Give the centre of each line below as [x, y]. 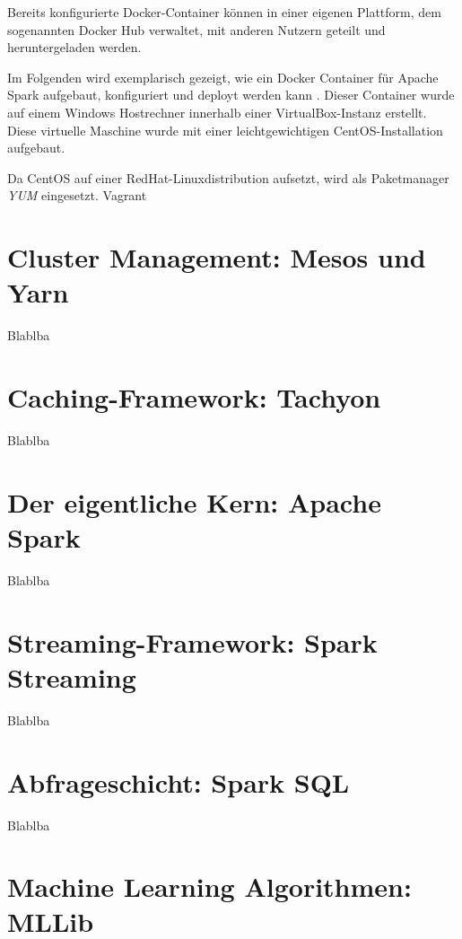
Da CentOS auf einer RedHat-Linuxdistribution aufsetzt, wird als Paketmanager [228, 177]
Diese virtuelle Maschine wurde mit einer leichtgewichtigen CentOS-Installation [225, 130]
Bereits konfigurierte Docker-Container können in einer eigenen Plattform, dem [224, 12]
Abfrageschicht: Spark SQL [179, 781]
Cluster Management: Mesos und [217, 257]
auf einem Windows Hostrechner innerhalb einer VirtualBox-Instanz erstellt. [217, 112]
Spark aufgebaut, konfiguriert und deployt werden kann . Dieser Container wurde [231, 95]
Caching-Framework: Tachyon [194, 397]
